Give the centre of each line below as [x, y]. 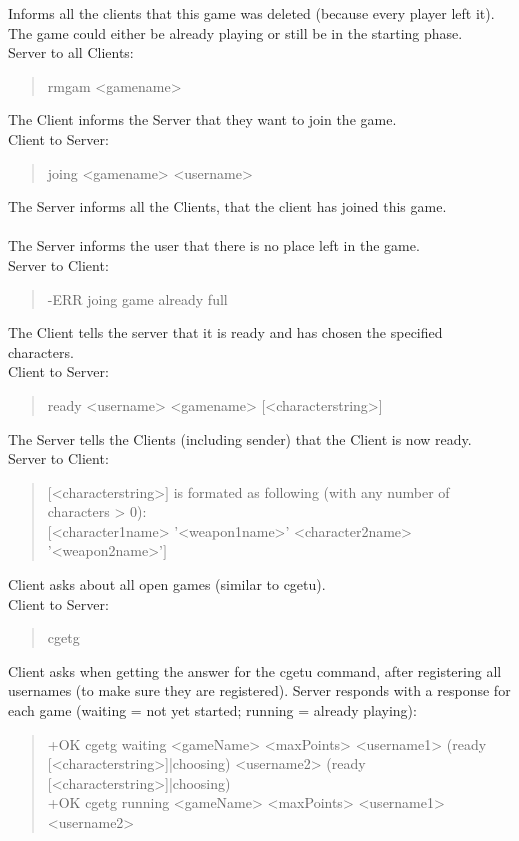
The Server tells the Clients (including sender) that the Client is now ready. [240, 438]
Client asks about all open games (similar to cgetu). [167, 584]
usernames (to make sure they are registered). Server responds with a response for [259, 690]
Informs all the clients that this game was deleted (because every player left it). [251, 13]
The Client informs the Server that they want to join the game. [202, 119]
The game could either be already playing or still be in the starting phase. [235, 32]
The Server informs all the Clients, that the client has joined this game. [227, 206]
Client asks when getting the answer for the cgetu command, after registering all [255, 670]
